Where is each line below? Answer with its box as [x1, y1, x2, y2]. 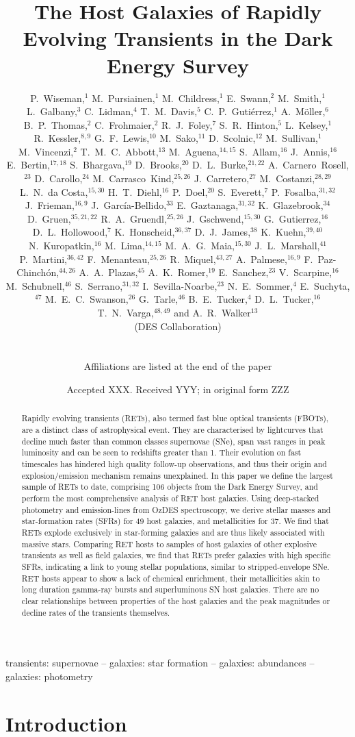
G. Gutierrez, [263, 211, 321, 225]
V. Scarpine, [278, 265, 332, 279]
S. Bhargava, [70, 158, 125, 172]
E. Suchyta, [300, 278, 350, 292]
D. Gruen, [27, 211, 71, 225]
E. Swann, [226, 90, 271, 105]
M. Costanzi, [259, 171, 315, 186]
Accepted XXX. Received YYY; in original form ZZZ [66, 382, 289, 396]
